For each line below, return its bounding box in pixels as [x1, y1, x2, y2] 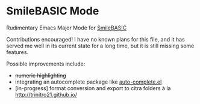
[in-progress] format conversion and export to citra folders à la [14, 84, 171, 91]
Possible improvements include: [6, 60, 86, 67]
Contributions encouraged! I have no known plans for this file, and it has [6, 35, 185, 43]
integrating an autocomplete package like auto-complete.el [14, 78, 162, 85]
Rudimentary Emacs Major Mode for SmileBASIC [6, 24, 127, 31]
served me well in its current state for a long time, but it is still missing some [6, 42, 195, 49]
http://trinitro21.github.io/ [14, 91, 77, 98]
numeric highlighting [14, 72, 66, 79]
